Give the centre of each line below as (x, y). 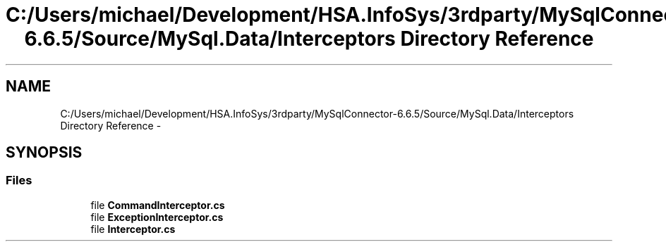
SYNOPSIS (44, 153)
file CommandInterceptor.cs (158, 205)
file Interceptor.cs (133, 229)
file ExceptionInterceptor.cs (157, 217)
